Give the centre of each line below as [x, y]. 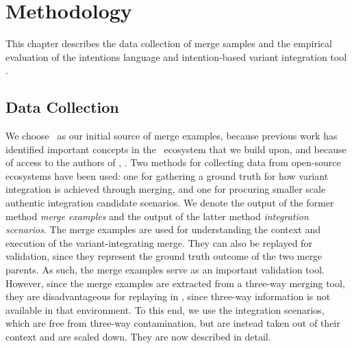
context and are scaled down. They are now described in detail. [138, 337]
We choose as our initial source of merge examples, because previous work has [172, 136]
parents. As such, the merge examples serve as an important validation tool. [165, 270]
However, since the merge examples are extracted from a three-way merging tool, [175, 283]
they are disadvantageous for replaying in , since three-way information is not [168, 296]
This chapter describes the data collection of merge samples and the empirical [169, 43]
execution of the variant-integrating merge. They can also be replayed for [159, 242]
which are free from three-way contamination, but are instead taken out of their [173, 323]
